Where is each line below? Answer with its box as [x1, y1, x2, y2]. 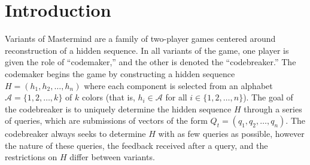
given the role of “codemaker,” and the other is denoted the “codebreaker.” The [5, 56, 296, 68]
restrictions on [5, 151, 57, 163]
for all [165, 91, 187, 103]
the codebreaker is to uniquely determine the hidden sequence [5, 102, 232, 115]
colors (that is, [81, 91, 135, 103]
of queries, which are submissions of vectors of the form [5, 114, 208, 127]
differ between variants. [69, 151, 155, 163]
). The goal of [243, 91, 293, 103]
